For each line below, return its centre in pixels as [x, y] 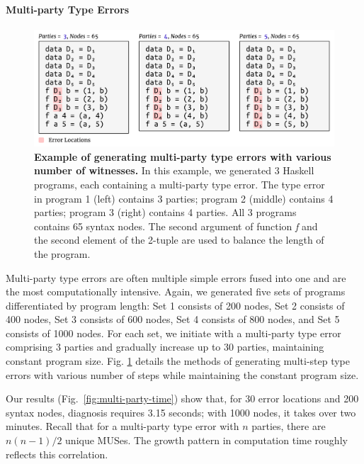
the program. [62, 253]
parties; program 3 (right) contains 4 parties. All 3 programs [165, 212]
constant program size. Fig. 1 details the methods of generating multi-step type [178, 361]
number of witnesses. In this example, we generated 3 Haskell [174, 170]
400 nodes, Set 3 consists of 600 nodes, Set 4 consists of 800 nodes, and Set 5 [173, 319]
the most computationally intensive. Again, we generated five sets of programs [176, 292]
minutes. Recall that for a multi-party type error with [123, 426]
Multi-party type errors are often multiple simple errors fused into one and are [176, 277]
